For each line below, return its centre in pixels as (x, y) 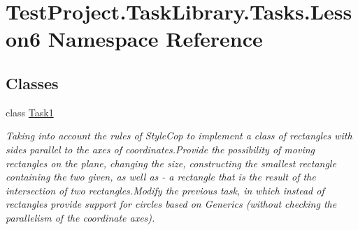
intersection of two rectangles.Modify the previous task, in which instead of (165, 190)
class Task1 (30, 112)
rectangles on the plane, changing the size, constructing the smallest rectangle (171, 163)
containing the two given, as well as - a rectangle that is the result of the (161, 177)
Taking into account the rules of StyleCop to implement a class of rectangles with (179, 136)
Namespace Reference (155, 39)
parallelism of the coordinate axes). (80, 217)
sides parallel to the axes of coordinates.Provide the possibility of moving (160, 149)
